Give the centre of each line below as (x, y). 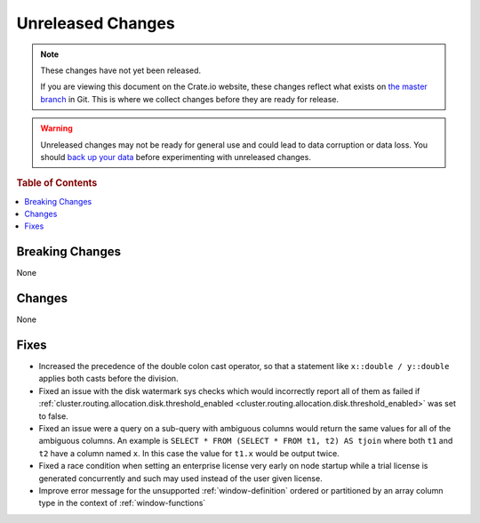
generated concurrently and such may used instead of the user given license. (181, 478)
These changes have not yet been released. (121, 70)
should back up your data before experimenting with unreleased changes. (176, 157)
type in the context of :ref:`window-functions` (122, 503)
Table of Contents (57, 183)
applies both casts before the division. (108, 379)
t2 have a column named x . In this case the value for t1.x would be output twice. (189, 453)
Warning (56, 128)
